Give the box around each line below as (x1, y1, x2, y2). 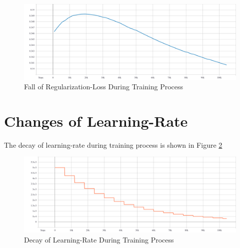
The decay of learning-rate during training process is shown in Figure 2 (4, 139, 222, 150)
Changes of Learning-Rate (4, 110, 188, 131)
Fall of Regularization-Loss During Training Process (24, 81, 183, 92)
